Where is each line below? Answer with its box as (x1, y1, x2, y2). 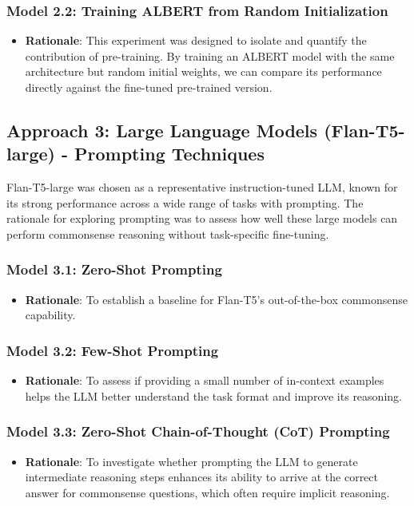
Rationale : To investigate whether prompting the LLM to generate (25, 453, 358, 469)
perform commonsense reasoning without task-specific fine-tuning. (6, 225, 329, 242)
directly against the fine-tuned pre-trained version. (25, 79, 273, 95)
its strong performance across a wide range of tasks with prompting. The (6, 194, 364, 211)
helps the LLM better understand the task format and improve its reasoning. (25, 387, 402, 404)
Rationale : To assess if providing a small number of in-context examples (25, 372, 384, 389)
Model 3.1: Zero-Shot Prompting (6, 259, 222, 279)
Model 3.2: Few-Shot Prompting (6, 340, 219, 360)
